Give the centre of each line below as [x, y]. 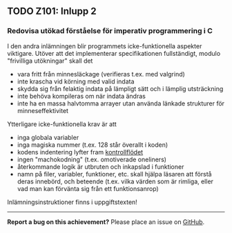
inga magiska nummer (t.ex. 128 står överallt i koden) [93, 145]
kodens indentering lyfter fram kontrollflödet [80, 152]
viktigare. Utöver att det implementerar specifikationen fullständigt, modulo [114, 53]
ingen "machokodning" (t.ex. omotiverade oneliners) [92, 159]
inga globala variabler [48, 137]
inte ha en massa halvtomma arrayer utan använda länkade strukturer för [121, 103]
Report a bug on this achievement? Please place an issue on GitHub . [106, 222]
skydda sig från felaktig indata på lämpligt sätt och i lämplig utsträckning [120, 88]
